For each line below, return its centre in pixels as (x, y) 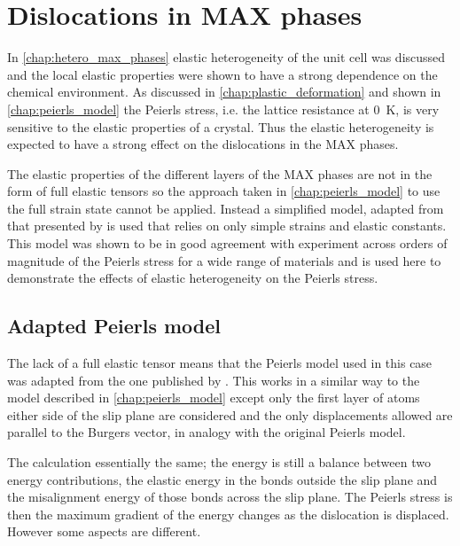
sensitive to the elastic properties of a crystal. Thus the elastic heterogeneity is (221, 126)
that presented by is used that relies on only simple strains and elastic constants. (227, 226)
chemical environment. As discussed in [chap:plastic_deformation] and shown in (224, 92)
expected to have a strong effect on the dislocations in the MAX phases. (203, 144)
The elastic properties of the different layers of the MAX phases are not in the (220, 173)
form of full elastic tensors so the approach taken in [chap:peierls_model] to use (224, 191)
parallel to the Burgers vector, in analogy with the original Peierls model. (207, 432)
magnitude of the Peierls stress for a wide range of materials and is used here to (224, 260)
